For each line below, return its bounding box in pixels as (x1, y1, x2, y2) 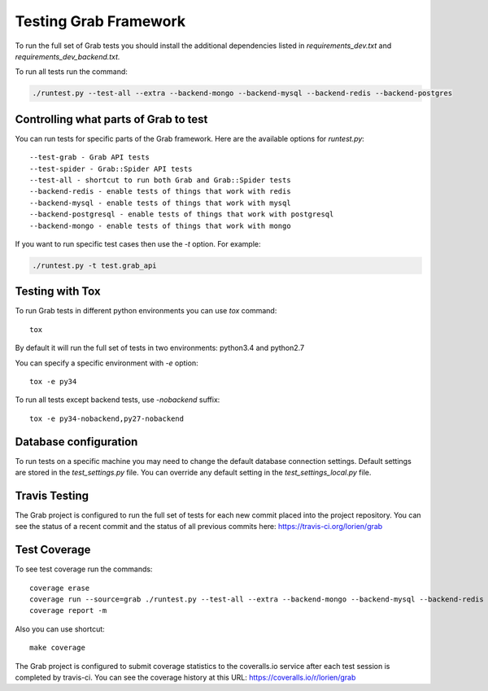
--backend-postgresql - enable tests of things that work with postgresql (29, 210, 334, 219)
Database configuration (15, 435, 138, 448)
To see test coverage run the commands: (15, 564, 153, 574)
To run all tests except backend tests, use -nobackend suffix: (15, 395, 220, 405)
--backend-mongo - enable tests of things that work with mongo (29, 221, 292, 230)
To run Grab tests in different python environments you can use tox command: (15, 306, 277, 316)
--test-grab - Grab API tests (29, 153, 150, 162)
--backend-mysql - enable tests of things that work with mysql (29, 198, 292, 208)
